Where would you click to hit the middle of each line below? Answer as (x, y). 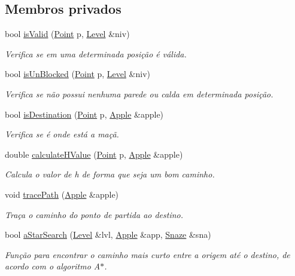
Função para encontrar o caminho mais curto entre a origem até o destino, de (147, 254)
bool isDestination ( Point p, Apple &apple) (84, 114)
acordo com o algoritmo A (53, 266)
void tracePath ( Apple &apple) (62, 194)
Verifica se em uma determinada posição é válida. (96, 53)
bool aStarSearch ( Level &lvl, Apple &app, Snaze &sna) (108, 234)
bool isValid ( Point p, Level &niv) (67, 34)
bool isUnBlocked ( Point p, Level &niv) (77, 74)
